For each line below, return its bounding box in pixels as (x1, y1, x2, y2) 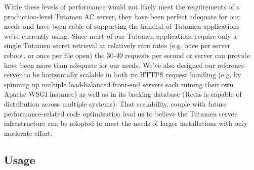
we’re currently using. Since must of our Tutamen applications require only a (4, 30, 237, 41)
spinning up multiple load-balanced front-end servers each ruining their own (4, 79, 234, 89)
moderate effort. (4, 127, 53, 138)
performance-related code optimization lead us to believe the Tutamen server (4, 108, 237, 118)
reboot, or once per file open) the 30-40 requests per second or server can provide (4, 50, 250, 60)
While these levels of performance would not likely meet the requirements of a (4, 1, 240, 11)
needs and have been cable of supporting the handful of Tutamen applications (4, 21, 240, 31)
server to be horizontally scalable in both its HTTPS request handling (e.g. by (4, 69, 241, 80)
